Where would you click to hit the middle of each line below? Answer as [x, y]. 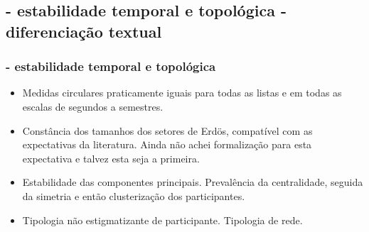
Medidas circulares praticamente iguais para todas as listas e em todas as [182, 93]
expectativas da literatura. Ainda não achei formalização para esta [167, 144]
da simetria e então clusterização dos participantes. [134, 195]
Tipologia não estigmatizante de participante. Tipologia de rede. [162, 220]
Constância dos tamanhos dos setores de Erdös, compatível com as [167, 130]
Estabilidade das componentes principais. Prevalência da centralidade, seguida [193, 182]
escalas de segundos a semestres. [93, 106]
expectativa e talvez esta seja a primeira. [111, 158]
